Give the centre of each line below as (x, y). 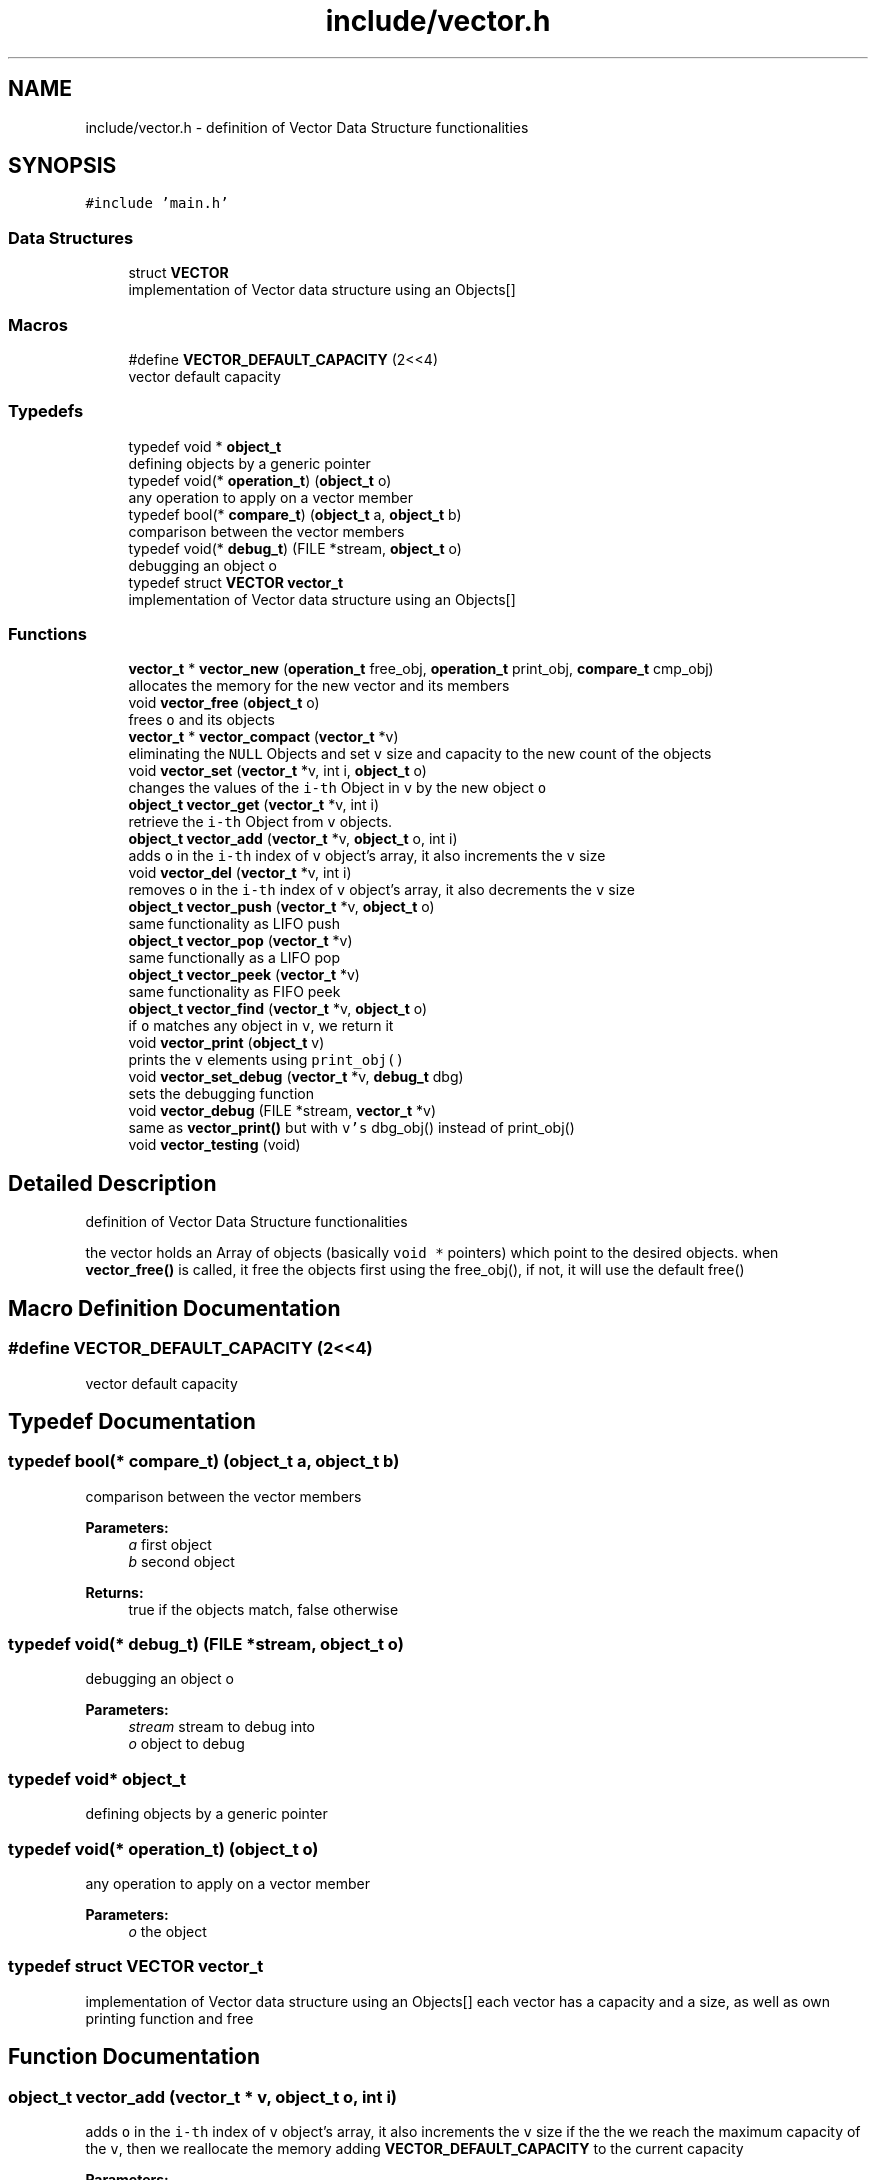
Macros (38, 324)
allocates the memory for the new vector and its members (319, 686)
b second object (181, 1561)
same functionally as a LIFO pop (234, 958)
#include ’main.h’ (157, 203)
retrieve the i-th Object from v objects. (260, 822)
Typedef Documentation (132, 1421)
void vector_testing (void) (214, 1145)
